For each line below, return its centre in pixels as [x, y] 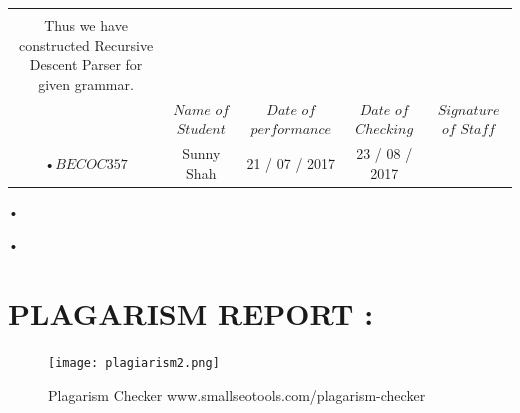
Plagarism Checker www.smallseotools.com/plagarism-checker [237, 394]
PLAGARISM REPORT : [191, 313]
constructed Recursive [86, 44]
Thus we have [86, 25]
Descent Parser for [86, 64]
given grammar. [86, 83]
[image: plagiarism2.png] [134, 363]
